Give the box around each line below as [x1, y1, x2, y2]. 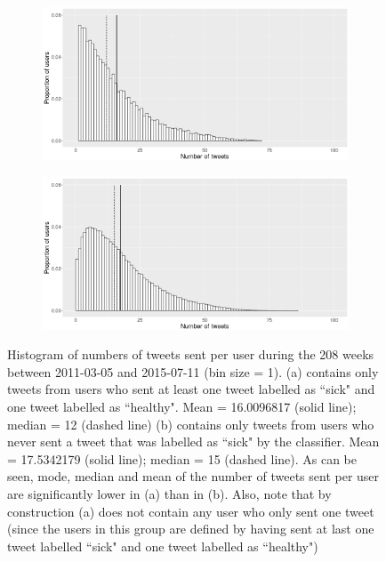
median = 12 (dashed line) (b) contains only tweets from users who [7, 414, 374, 433]
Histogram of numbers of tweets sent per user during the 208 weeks [7, 345, 374, 364]
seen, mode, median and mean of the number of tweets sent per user [7, 467, 380, 486]
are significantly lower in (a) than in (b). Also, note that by [7, 484, 332, 502]
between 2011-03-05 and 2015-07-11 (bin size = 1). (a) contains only [7, 362, 379, 381]
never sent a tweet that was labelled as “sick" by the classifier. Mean [7, 432, 380, 451]
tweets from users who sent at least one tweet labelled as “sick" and [7, 380, 375, 398]
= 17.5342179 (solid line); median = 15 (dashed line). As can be [7, 449, 358, 468]
